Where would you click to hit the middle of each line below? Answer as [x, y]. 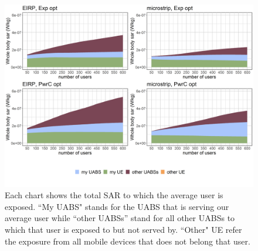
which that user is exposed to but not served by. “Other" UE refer [123, 229]
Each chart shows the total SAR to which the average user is [114, 195]
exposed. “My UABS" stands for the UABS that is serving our [117, 206]
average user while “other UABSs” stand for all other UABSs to [120, 218]
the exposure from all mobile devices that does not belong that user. [128, 241]
